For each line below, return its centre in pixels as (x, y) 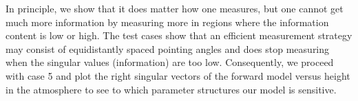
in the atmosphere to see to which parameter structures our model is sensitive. (171, 89)
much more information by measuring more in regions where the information (167, 22)
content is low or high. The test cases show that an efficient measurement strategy (179, 35)
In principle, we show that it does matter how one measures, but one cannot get (175, 8)
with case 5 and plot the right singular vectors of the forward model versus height (178, 75)
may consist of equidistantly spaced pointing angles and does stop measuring (168, 48)
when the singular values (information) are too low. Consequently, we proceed (170, 62)
